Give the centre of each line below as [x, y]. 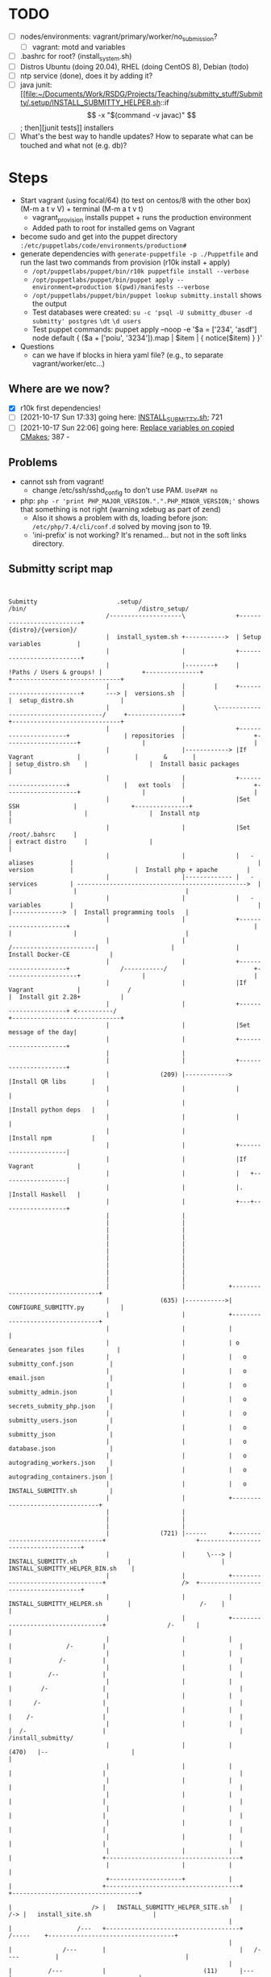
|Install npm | [52, 1138]
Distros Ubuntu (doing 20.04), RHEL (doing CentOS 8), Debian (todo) [134, 66]
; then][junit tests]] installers [67, 127]
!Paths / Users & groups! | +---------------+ [106, 672]
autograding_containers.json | [61, 1477]
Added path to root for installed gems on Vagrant [113, 227]
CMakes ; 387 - [45, 437]
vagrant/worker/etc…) [69, 363]
